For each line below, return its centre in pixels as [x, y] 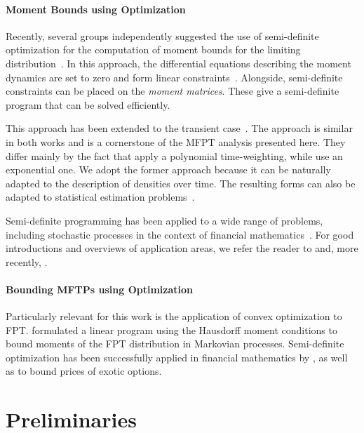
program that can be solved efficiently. [88, 104]
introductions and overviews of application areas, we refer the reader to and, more [182, 248]
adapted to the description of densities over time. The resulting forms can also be [181, 183]
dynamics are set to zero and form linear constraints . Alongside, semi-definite [174, 77]
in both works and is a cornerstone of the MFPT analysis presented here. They [176, 141]
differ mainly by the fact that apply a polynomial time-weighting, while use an [174, 155]
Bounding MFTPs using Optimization [99, 289]
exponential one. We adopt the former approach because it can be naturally [168, 169]
